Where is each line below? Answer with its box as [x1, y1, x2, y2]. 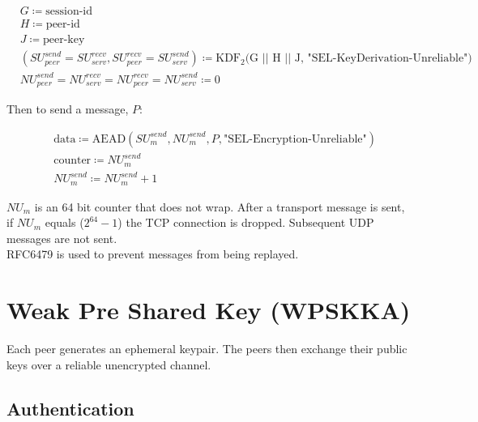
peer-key [43, 34, 85, 46]
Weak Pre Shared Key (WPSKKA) [6, 293, 411, 326]
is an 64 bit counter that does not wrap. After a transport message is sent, [34, 198, 405, 215]
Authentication [6, 395, 134, 420]
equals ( [45, 214, 84, 231]
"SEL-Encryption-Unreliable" [223, 133, 367, 145]
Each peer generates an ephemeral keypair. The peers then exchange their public [6, 340, 408, 357]
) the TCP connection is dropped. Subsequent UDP [117, 214, 374, 231]
